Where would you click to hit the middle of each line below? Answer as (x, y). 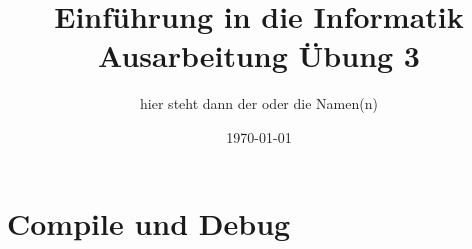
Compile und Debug (149, 222)
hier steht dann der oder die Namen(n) (259, 103)
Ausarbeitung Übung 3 (259, 55)
